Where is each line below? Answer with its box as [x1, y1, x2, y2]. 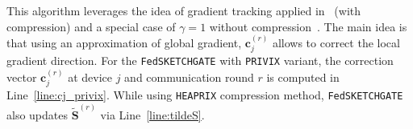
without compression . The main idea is [209, 18, 407, 34]
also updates [6, 106, 68, 123]
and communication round [124, 68, 254, 85]
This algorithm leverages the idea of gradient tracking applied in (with [6, 2, 361, 18]
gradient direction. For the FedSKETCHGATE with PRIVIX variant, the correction [6, 52, 394, 69]
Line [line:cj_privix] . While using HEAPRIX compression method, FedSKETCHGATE [6, 87, 403, 103]
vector [6, 68, 37, 85]
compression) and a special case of [6, 18, 176, 34]
